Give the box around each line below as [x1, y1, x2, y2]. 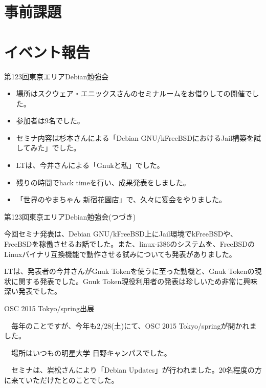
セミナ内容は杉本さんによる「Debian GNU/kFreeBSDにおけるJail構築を [16, 132, 254, 143]
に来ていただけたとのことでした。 [4, 374, 119, 385]
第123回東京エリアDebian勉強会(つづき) [4, 211, 136, 222]
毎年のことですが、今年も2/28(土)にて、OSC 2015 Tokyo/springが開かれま [11, 320, 257, 331]
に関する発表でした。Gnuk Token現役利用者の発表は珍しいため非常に [11, 275, 243, 286]
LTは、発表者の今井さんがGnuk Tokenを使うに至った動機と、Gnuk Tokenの [4, 266, 255, 276]
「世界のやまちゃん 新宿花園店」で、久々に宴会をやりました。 [16, 194, 226, 205]
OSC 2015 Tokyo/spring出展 [4, 303, 94, 313]
